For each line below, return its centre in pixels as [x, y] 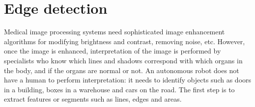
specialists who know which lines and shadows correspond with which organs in [123, 60]
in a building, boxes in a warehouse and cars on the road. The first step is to [119, 89]
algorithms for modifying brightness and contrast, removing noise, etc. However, [125, 41]
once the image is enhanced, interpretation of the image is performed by [113, 51]
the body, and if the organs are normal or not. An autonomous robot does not [122, 70]
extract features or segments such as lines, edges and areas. [93, 99]
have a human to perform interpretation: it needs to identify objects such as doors [128, 80]
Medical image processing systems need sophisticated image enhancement [114, 32]
